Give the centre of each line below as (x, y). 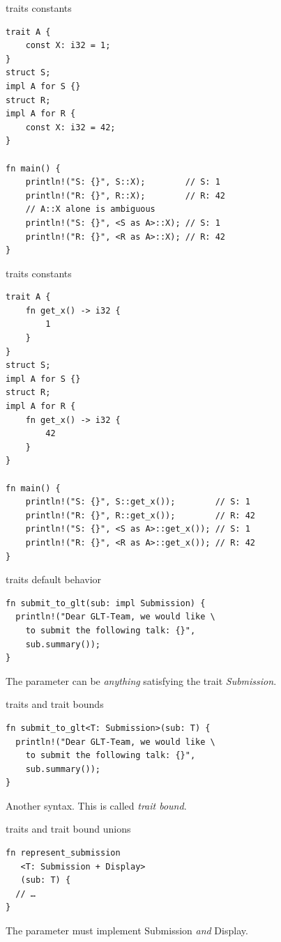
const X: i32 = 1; (68, 46)
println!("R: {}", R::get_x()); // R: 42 (140, 515)
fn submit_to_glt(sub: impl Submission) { (106, 603)
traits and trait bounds (55, 704)
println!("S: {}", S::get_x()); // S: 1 (138, 502)
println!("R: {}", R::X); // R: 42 (125, 195)
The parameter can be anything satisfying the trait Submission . (141, 680)
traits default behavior (54, 579)
